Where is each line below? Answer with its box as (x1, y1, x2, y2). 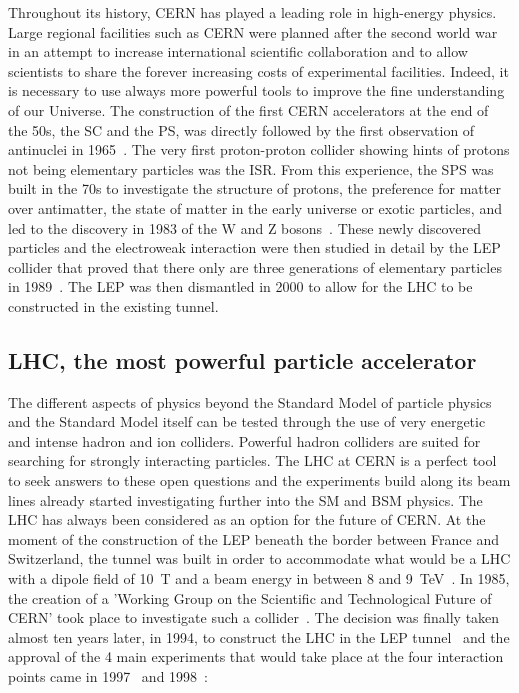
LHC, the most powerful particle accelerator (8, 344, 477, 375)
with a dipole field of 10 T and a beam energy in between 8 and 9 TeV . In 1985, (8, 568, 510, 589)
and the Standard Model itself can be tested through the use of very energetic (8, 411, 486, 432)
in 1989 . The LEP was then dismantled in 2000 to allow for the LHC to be (8, 276, 473, 297)
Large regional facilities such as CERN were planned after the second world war (8, 21, 498, 42)
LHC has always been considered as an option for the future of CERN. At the (8, 509, 486, 530)
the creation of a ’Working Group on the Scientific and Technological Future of (8, 587, 492, 608)
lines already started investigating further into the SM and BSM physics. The (8, 489, 483, 510)
